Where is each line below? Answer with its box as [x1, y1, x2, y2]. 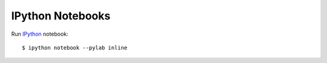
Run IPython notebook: [11, 30, 69, 38]
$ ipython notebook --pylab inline [22, 44, 128, 51]
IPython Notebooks [11, 9, 111, 22]
